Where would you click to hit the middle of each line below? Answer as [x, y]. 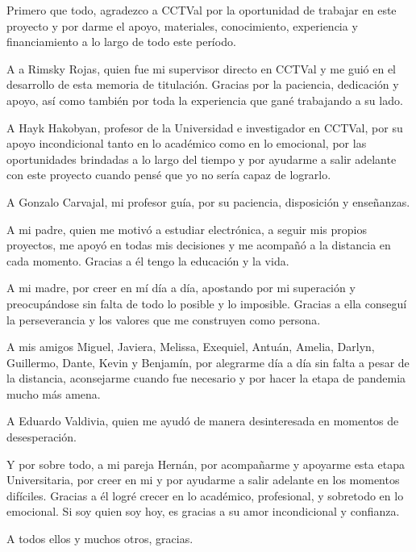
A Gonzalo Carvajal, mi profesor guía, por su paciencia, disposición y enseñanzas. [208, 201]
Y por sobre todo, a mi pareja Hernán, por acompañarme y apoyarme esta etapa [206, 464]
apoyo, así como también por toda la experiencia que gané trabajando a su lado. [205, 100]
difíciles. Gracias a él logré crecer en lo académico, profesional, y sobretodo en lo [205, 495]
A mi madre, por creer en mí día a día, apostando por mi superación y [181, 288]
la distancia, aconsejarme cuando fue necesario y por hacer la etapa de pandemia [206, 378]
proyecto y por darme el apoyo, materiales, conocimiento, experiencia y [182, 25]
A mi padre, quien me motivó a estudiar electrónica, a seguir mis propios [187, 229]
